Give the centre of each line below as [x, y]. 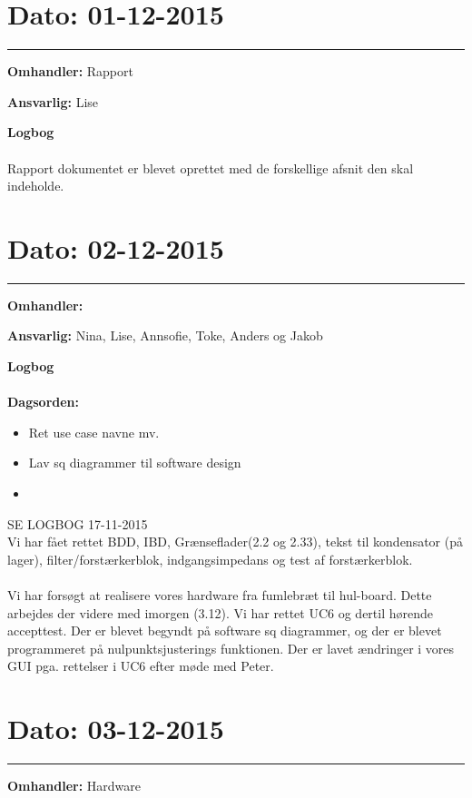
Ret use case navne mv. [94, 432]
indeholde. [36, 186]
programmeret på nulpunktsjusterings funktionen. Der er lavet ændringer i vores [231, 648]
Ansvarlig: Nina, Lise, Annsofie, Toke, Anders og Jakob [165, 335]
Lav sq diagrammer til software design [135, 463]
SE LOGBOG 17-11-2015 [78, 523]
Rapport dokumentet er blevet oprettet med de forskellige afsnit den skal [211, 167]
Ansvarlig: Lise [53, 101]
